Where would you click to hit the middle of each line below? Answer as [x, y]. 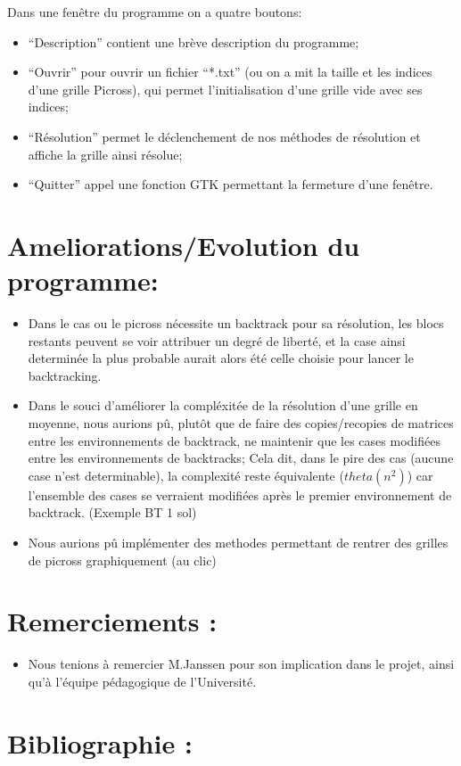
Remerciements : [112, 621]
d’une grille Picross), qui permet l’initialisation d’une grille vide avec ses [225, 89]
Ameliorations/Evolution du [184, 245]
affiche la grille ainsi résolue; [105, 154]
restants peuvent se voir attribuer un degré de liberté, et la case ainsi [217, 340]
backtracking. [65, 375]
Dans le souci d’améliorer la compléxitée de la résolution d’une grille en [223, 405]
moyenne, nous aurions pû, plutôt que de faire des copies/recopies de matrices [241, 423]
